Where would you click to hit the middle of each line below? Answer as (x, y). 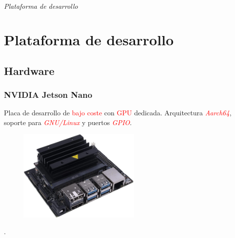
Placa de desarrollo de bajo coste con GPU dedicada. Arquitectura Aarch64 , (118, 113)
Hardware (29, 70)
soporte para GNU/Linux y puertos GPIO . (68, 122)
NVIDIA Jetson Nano (48, 94)
